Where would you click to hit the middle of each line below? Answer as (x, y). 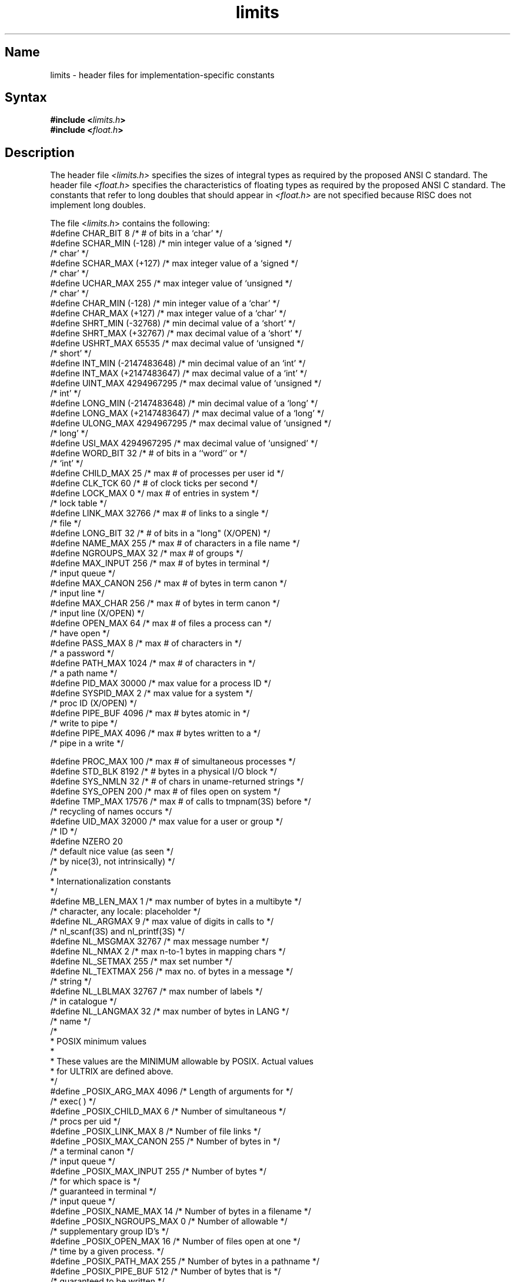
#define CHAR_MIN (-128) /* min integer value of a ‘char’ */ (165, 303)
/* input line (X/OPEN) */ (97, 613)
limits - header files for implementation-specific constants (162, 75)
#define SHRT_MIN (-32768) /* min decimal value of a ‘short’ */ (173, 323)
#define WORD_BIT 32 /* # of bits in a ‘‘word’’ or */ (148, 453)
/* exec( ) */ (73, 1101)
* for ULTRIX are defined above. (112, 1071)
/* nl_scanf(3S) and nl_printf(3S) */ (118, 932)
